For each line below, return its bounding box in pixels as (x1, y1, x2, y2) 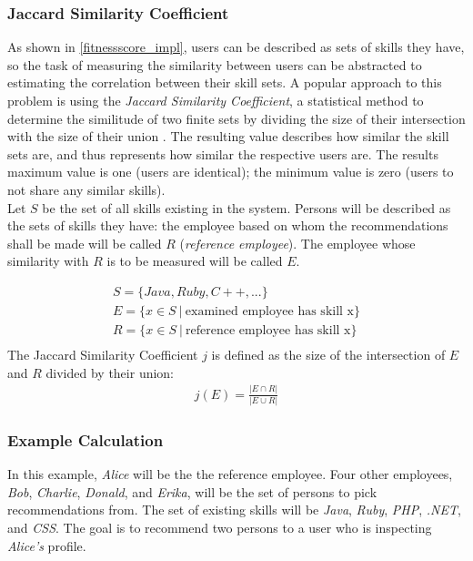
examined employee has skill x (185, 304, 354, 318)
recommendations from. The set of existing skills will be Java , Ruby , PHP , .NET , (7, 500, 461, 519)
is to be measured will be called (106, 251, 283, 270)
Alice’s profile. (7, 535, 86, 555)
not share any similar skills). (7, 179, 166, 199)
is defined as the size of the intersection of (211, 345, 446, 364)
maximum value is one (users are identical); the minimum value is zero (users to (7, 162, 454, 181)
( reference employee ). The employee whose (179, 233, 416, 252)
